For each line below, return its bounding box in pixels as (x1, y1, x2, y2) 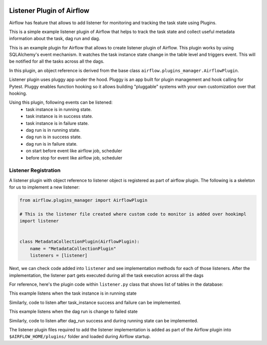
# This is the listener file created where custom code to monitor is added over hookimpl (19, 211, 247, 217)
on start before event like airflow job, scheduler (26, 148, 122, 154)
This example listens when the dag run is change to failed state (9, 308, 138, 314)
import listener (19, 218, 59, 224)
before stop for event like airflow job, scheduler (26, 154, 123, 160)
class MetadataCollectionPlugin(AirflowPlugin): (19, 239, 140, 244)
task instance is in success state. (26, 114, 93, 119)
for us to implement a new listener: (9, 184, 80, 190)
